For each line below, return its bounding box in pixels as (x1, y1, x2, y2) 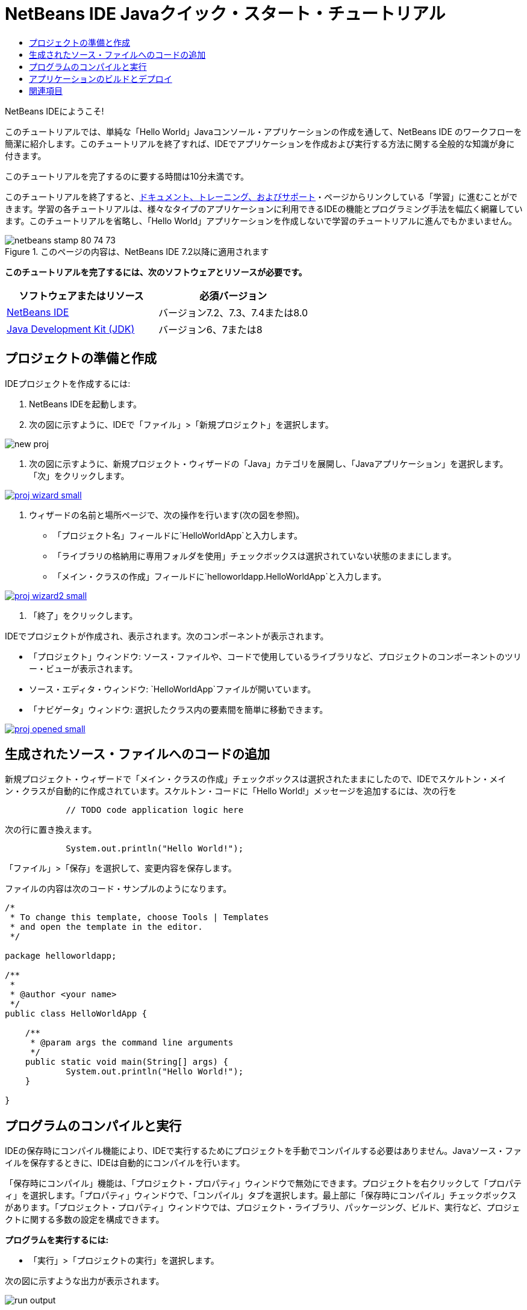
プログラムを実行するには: (5, 1235, 109, 1246)
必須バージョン (199, 289, 267, 302)
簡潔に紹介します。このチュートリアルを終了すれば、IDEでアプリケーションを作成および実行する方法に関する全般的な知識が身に (5, 138, 515, 149)
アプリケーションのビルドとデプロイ (29, 73, 172, 84)
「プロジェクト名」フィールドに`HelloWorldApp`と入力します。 (53, 530, 303, 541)
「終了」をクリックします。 (29, 610, 138, 621)
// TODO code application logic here (66, 805, 244, 815)
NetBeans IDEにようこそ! (5, 105, 104, 116)
